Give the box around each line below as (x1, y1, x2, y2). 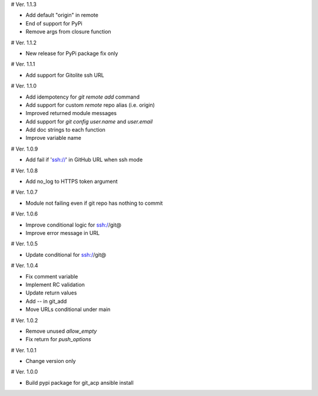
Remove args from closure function (25, 28, 111, 35)
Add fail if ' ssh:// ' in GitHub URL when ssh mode (25, 156, 143, 163)
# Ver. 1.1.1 (11, 61, 35, 68)
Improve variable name (25, 135, 82, 142)
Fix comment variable (25, 273, 78, 280)
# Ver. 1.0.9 (11, 145, 38, 152)
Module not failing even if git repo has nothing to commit (25, 199, 163, 207)
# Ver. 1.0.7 (11, 189, 38, 196)
